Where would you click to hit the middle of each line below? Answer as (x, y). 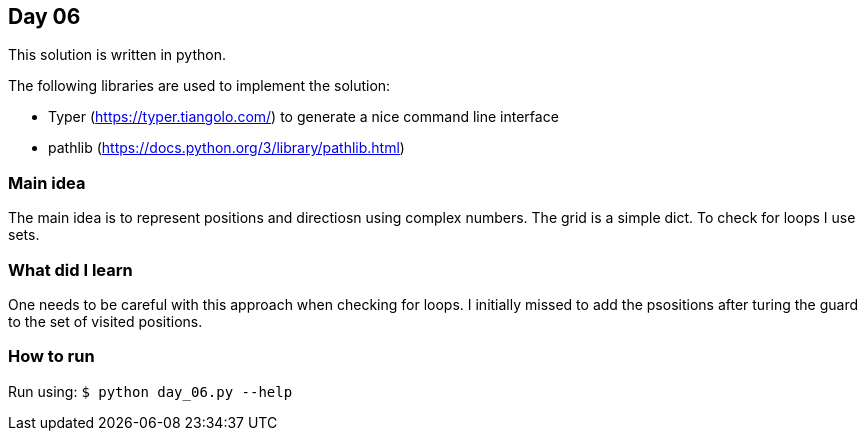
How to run (51, 356)
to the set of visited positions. (105, 321)
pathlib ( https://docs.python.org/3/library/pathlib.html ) (226, 148)
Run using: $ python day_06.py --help (150, 391)
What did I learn (70, 269)
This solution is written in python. (117, 55)
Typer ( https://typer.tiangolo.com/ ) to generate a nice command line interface (303, 117)
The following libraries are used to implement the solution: (199, 86)
